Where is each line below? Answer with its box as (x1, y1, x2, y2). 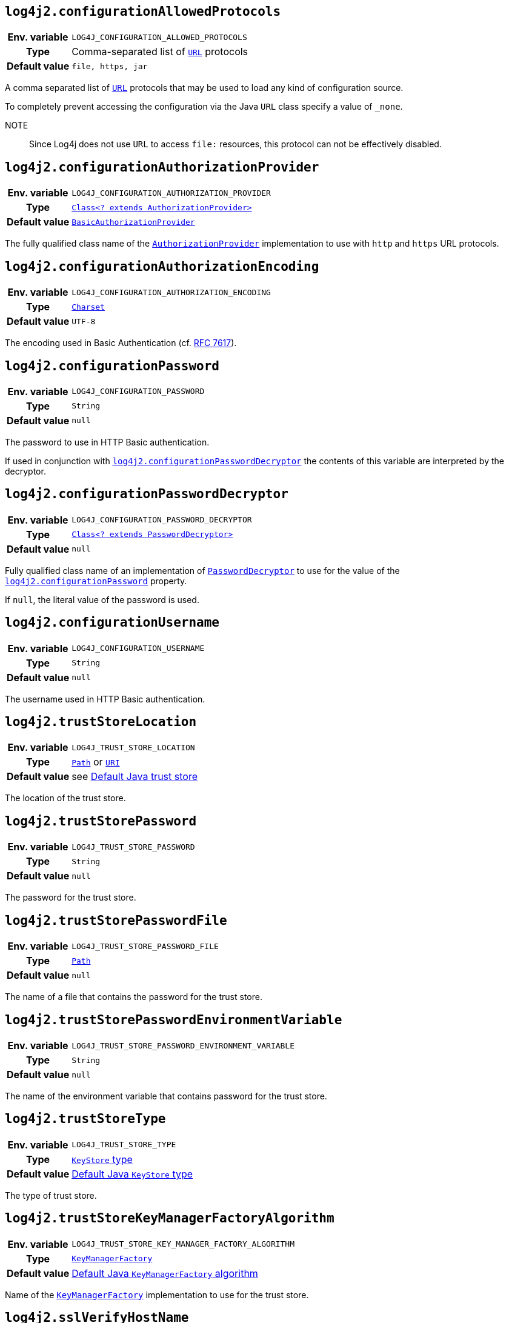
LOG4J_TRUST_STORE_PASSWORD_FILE (72, 941, 219, 951)
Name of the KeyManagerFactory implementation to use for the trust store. (5, 1289, 309, 1300)
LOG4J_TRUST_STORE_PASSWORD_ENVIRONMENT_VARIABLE (72, 1041, 295, 1050)
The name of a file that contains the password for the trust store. (5, 991, 262, 1002)
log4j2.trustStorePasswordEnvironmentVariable (5, 1012, 342, 1027)
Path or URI (72, 756, 120, 768)
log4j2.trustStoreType (5, 1111, 166, 1127)
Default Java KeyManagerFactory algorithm (72, 1267, 258, 1279)
